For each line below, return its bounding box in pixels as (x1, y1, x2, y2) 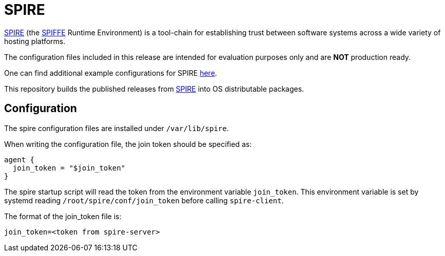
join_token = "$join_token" (12, 163, 126, 172)
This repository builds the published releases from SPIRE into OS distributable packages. (4, 84, 304, 93)
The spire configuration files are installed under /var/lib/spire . (4, 123, 229, 133)
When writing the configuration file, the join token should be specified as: (4, 139, 252, 148)
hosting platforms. (4, 36, 66, 46)
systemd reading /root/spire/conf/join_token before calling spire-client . (4, 196, 284, 205)
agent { (4, 155, 35, 164)
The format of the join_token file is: (4, 211, 122, 221)
